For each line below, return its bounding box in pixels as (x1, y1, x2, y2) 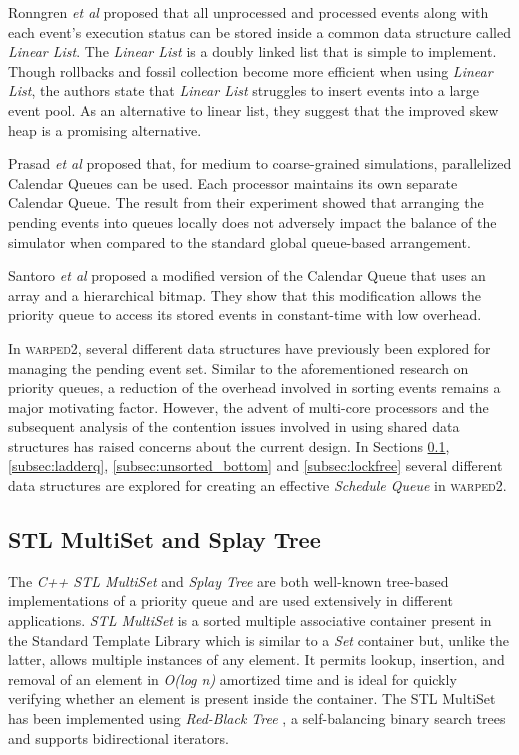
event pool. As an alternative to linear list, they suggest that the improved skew (8, 99, 499, 120)
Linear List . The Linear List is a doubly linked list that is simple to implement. (8, 41, 497, 62)
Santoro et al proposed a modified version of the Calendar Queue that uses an (8, 265, 486, 286)
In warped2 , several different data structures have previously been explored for (8, 337, 491, 358)
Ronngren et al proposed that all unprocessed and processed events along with (8, 2, 489, 22)
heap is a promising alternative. (8, 119, 202, 140)
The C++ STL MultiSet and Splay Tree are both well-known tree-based (8, 570, 449, 591)
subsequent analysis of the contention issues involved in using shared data (8, 416, 460, 437)
